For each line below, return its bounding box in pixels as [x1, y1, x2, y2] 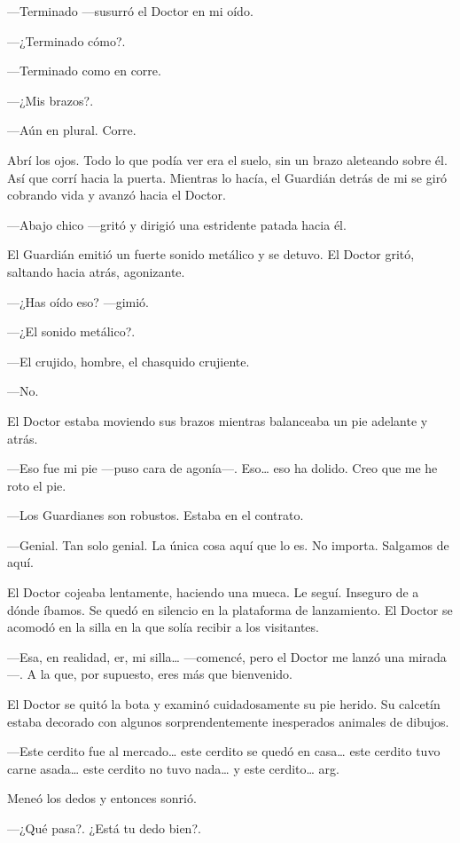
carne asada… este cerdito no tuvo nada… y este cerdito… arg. [7, 759, 339, 777]
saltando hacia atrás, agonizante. [7, 262, 185, 280]
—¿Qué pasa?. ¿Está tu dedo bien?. [7, 819, 201, 837]
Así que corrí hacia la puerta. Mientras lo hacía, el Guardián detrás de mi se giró [7, 168, 448, 186]
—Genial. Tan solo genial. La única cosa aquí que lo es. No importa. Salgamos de [7, 535, 449, 554]
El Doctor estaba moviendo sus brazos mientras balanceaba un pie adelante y [7, 411, 428, 429]
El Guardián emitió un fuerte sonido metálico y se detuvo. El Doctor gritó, [7, 245, 415, 264]
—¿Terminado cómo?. [7, 31, 126, 50]
